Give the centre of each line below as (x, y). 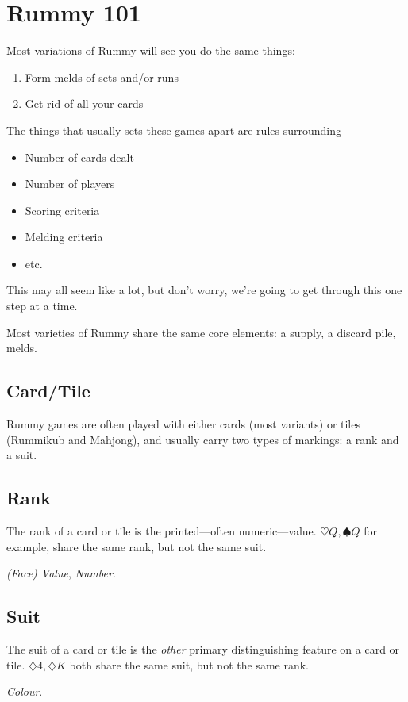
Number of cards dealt (79, 157)
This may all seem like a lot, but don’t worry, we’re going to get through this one (204, 290)
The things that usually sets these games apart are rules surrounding (174, 130)
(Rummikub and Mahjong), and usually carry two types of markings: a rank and (203, 439)
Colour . (25, 691)
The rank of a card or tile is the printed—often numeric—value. (162, 531)
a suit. (22, 455)
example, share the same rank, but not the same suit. (137, 546)
